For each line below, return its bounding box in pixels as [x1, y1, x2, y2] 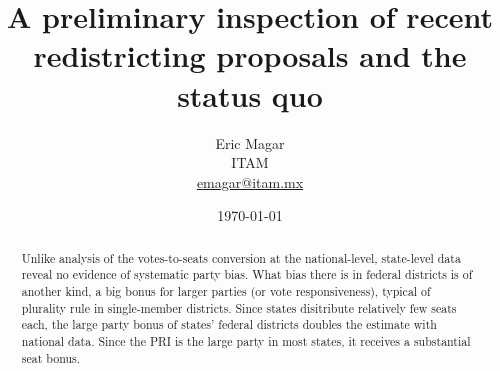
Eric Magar [215, 132, 285, 153]
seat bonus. [21, 349, 81, 366]
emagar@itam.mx [196, 171, 304, 192]
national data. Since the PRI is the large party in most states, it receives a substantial [21, 332, 471, 349]
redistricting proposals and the [33, 35, 467, 76]
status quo [177, 74, 323, 115]
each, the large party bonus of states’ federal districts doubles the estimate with [21, 316, 437, 333]
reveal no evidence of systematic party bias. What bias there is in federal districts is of [21, 266, 473, 283]
